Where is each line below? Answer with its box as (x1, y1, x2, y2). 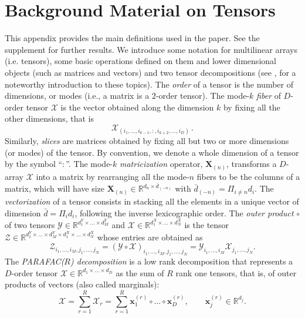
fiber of (256, 89, 281, 102)
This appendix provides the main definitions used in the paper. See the (5, 32, 260, 44)
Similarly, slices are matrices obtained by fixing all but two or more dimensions (5, 135, 289, 147)
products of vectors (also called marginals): (5, 278, 160, 290)
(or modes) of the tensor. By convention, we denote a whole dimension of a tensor (5, 146, 299, 158)
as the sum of (116, 266, 164, 279)
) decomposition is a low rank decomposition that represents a (70, 255, 293, 267)
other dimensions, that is (5, 112, 94, 125)
